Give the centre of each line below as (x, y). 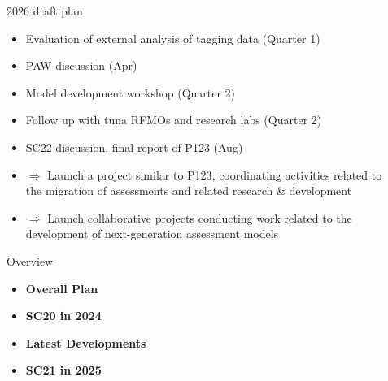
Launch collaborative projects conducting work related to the (200, 217)
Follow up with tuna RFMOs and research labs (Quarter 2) (174, 120)
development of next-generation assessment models (152, 234)
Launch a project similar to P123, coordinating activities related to (215, 174)
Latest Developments (86, 342)
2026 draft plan (45, 11)
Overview (30, 260)
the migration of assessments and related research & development (189, 190)
